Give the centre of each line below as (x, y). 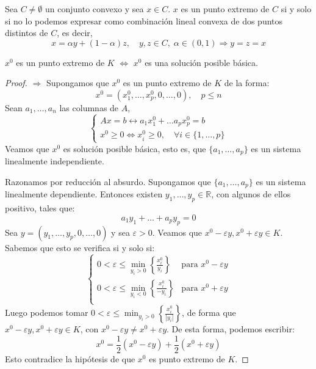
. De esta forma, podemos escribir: (231, 329)
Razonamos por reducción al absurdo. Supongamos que (108, 181)
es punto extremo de (187, 358)
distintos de (27, 33)
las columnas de (89, 107)
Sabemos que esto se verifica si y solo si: (80, 247)
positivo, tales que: (40, 208)
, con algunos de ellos (251, 194)
